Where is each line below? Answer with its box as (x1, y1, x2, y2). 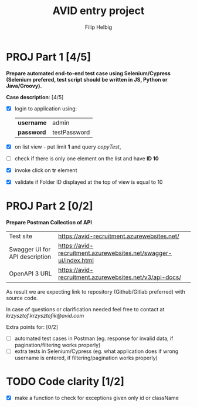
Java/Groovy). (6, 82, 42, 89)
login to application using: (14, 105, 77, 112)
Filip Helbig (84, 23, 113, 31)
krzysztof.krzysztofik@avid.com (6, 312, 84, 319)
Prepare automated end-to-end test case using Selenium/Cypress (6, 69, 171, 77)
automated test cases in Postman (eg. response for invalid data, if (14, 335, 174, 342)
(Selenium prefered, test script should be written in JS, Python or (6, 76, 168, 83)
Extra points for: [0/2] (6, 323, 59, 330)
